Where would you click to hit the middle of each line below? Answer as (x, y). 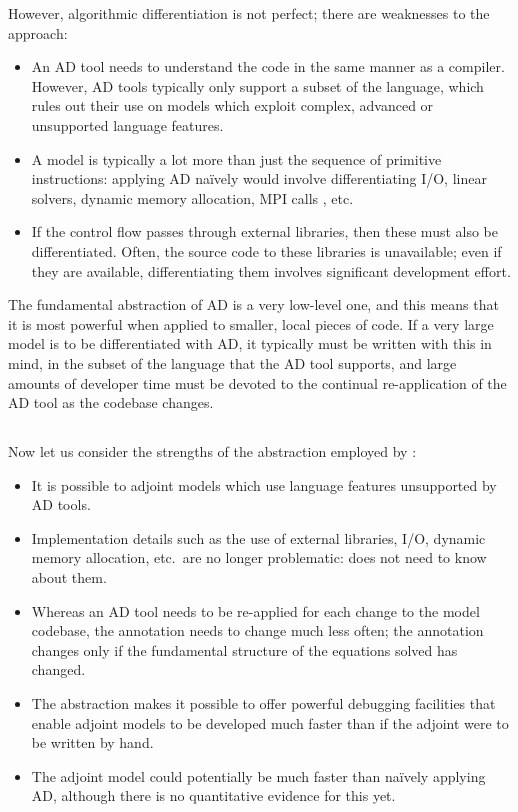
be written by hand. (92, 742)
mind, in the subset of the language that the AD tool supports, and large (232, 362)
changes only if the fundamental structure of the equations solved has (244, 649)
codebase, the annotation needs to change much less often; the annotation (257, 630)
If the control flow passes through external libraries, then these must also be (265, 231)
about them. (69, 577)
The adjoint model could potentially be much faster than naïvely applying (258, 775)
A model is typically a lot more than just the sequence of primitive (236, 158)
